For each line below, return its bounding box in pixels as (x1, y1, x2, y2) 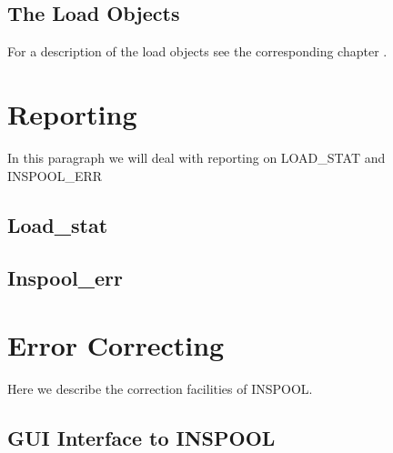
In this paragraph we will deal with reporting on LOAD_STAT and (7, 147, 386, 166)
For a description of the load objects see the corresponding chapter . (7, 42, 388, 61)
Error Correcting (7, 326, 225, 363)
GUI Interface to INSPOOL (7, 423, 276, 451)
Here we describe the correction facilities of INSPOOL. (7, 378, 313, 398)
